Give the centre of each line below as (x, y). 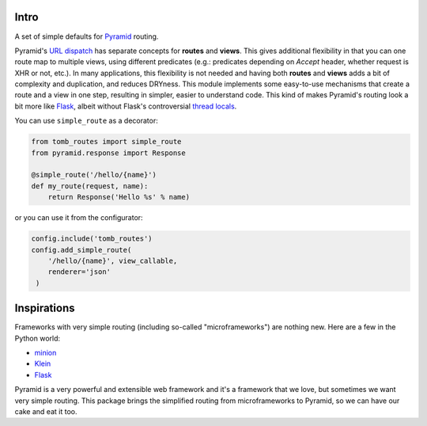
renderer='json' (79, 272)
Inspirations (45, 308)
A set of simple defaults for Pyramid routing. (87, 36)
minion (45, 353)
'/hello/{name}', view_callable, (113, 261)
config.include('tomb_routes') (92, 239)
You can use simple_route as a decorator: (86, 121)
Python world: (38, 338)
